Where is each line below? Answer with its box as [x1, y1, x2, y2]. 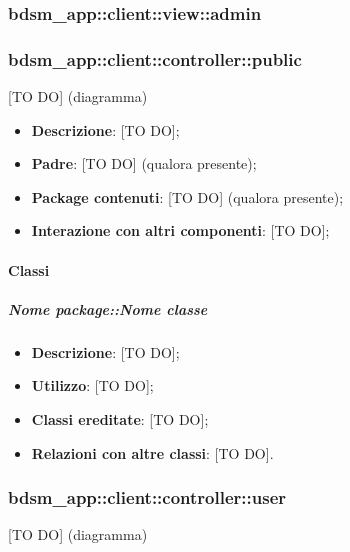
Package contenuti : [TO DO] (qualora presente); [31, 186, 344, 207]
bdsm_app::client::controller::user [8, 485, 287, 510]
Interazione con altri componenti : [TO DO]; [31, 220, 330, 241]
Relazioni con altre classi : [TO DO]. [31, 442, 274, 463]
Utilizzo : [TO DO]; [31, 375, 154, 396]
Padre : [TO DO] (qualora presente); [31, 153, 257, 174]
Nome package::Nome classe [8, 298, 208, 319]
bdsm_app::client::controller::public [8, 46, 302, 71]
